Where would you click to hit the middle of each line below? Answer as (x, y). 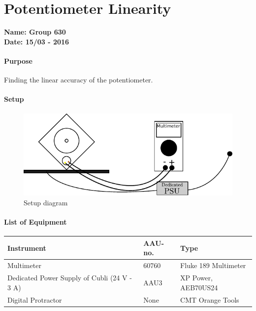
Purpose (18, 60)
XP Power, (196, 278)
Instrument (27, 248)
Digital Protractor (35, 299)
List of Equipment (35, 222)
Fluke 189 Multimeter (213, 265)
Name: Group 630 (35, 32)
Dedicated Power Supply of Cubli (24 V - (70, 278)
